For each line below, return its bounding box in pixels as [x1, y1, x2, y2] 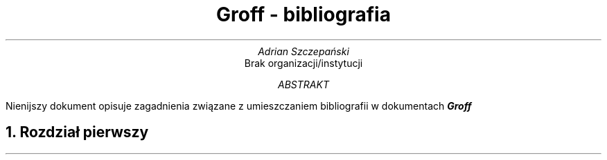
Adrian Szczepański [258, 45, 349, 57]
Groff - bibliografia [216, 3, 391, 26]
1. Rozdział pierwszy [6, 123, 149, 141]
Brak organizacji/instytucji [244, 57, 363, 69]
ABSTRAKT [278, 78, 329, 90]
